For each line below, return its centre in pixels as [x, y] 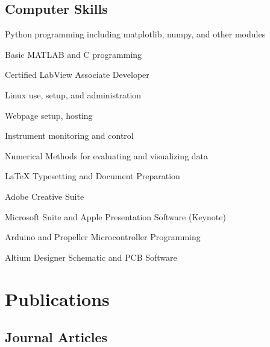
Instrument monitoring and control [69, 135]
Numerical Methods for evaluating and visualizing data [107, 155]
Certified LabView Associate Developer [77, 75]
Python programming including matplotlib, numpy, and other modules [135, 34]
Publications [57, 298]
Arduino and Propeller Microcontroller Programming [103, 237]
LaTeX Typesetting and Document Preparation [93, 176]
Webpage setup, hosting [49, 115]
